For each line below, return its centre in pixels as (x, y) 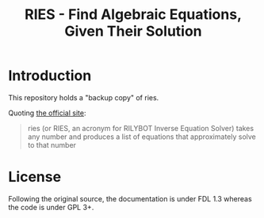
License (35, 177)
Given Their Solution (133, 31)
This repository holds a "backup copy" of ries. (84, 97)
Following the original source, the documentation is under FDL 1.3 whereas (130, 198)
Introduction (50, 76)
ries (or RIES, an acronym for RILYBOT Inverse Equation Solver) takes (141, 128)
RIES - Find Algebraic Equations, (133, 15)
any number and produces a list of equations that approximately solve (142, 137)
